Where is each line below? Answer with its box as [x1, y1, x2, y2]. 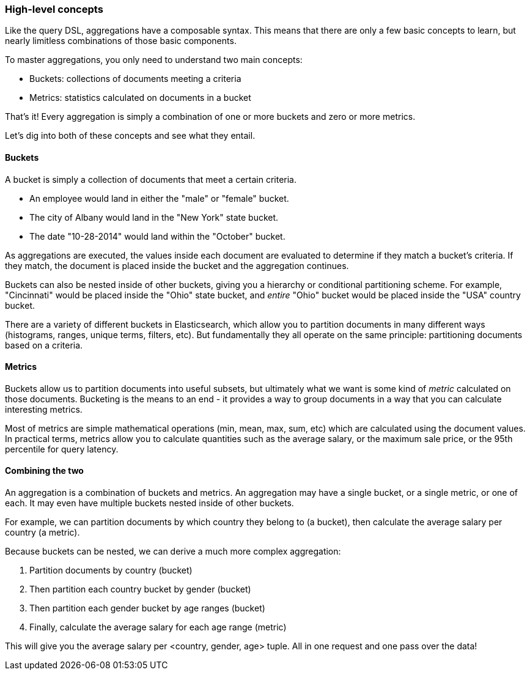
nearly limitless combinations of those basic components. [5, 35, 237, 46]
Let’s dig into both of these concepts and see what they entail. [5, 130, 256, 141]
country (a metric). [5, 527, 80, 538]
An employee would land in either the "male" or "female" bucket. [29, 193, 289, 204]
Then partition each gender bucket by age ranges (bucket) [29, 603, 265, 614]
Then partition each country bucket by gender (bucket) [29, 584, 251, 595]
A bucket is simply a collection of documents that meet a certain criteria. [5, 174, 297, 185]
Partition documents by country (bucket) [29, 565, 193, 576]
